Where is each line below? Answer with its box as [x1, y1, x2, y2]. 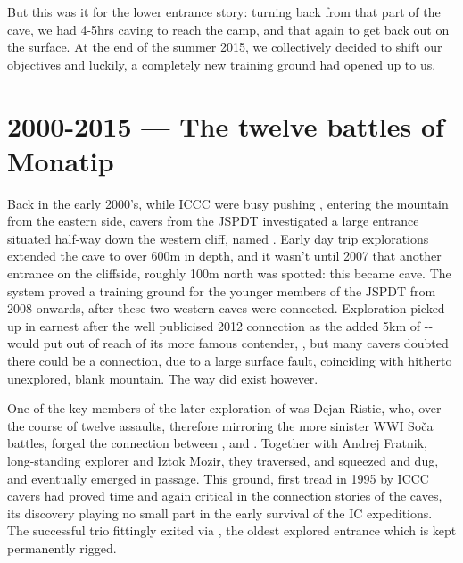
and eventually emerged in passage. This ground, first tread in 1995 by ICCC [7, 468, 429, 487]
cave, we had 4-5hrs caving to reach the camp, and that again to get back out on [7, 20, 450, 38]
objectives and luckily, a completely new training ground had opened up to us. [7, 54, 436, 73]
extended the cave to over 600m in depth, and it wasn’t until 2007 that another [7, 246, 442, 265]
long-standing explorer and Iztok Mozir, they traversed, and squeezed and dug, [7, 451, 439, 469]
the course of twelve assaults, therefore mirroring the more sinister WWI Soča [7, 416, 434, 435]
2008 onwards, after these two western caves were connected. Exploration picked [7, 299, 445, 318]
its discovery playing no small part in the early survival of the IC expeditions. [7, 503, 433, 522]
